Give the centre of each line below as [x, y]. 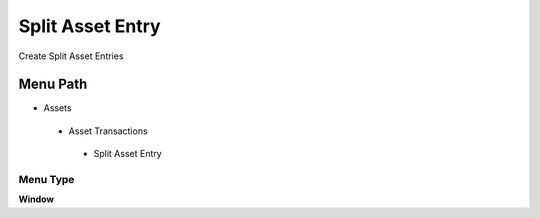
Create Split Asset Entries [71, 56]
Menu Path [53, 84]
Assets [57, 108]
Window [36, 199]
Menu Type [46, 179]
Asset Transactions [108, 131]
